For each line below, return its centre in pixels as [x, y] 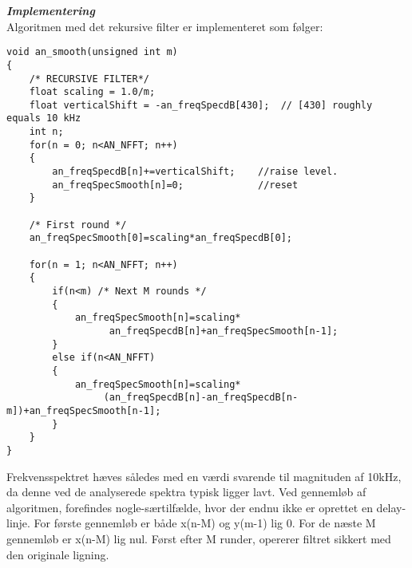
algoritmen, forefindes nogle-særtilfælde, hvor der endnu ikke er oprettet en [190, 507]
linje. [18, 523]
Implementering [51, 10]
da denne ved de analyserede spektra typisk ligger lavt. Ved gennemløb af [186, 492]
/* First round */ [78, 225]
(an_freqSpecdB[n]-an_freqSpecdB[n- [201, 398]
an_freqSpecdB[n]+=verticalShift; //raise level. [195, 172]
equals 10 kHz [44, 118]
